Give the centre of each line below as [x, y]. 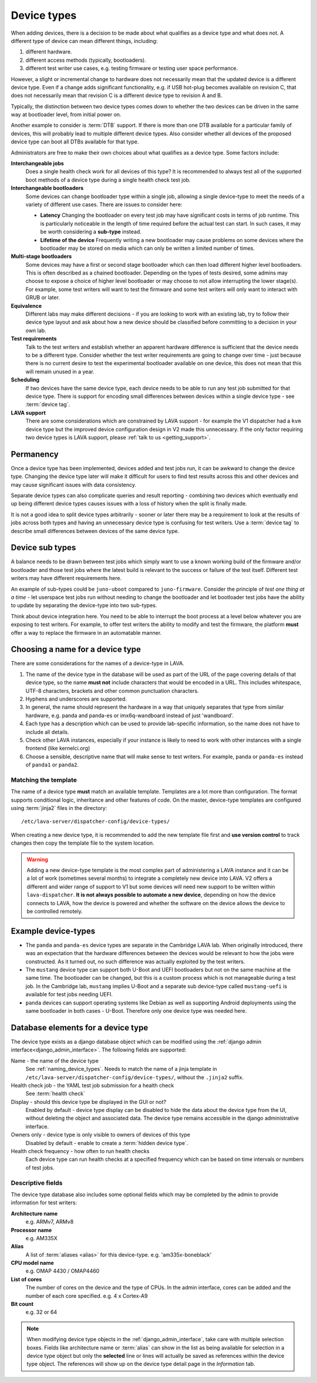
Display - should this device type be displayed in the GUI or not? [89, 1101]
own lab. [36, 330]
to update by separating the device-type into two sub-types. [84, 605]
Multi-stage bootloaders [41, 256]
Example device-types [53, 931]
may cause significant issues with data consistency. [74, 484]
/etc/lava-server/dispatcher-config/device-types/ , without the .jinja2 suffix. [134, 1077]
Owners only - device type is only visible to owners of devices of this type [101, 1135]
